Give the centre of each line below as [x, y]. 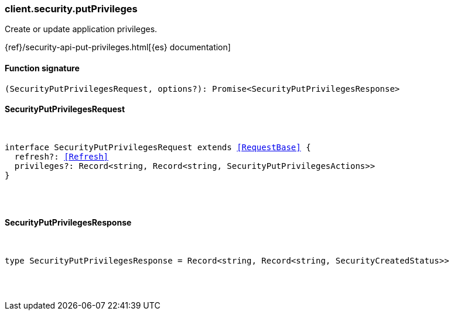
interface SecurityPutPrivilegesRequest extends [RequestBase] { [158, 147]
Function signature [42, 68]
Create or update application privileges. [81, 29]
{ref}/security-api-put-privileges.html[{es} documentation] [118, 47]
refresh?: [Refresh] [62, 156]
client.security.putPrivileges [71, 9]
